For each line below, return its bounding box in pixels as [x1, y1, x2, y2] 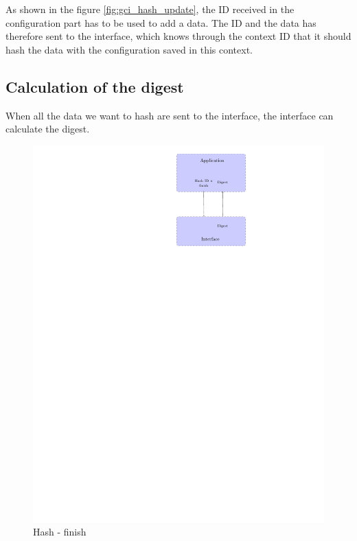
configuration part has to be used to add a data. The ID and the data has [5, 15, 316, 30]
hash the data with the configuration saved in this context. [5, 42, 253, 56]
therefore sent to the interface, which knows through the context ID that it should [5, 29, 352, 43]
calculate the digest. [5, 122, 90, 136]
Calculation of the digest [5, 76, 184, 97]
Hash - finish [33, 525, 87, 539]
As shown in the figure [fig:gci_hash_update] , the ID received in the [5, 2, 295, 16]
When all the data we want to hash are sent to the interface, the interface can [5, 108, 334, 122]
